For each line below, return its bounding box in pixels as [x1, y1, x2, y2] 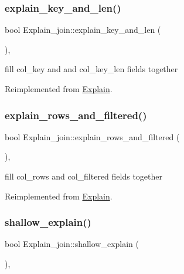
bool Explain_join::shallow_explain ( [5, 238, 139, 250]
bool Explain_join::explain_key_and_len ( [5, 23, 161, 36]
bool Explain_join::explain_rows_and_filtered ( [5, 130, 180, 143]
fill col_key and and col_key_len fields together [5, 63, 178, 75]
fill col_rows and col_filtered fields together [5, 170, 162, 182]
